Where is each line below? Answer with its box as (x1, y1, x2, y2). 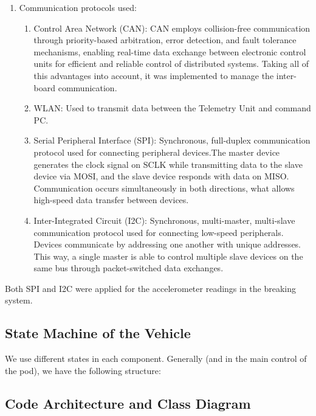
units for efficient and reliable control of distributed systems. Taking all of (33, 57, 309, 70)
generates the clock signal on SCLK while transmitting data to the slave (33, 158, 303, 170)
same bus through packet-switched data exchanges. (33, 262, 224, 274)
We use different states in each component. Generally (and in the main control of (5, 352, 307, 365)
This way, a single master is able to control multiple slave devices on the (33, 249, 303, 262)
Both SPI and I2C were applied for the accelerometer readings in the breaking (5, 282, 297, 294)
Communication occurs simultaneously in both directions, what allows (33, 181, 295, 194)
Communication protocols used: (19, 1, 137, 13)
